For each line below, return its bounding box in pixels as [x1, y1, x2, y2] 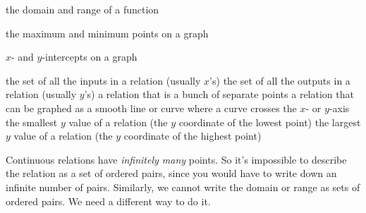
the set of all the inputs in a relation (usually [6, 73, 201, 87]
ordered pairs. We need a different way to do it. [6, 193, 211, 208]
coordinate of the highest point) [123, 128, 262, 143]
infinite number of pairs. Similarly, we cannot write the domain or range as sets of [6, 179, 360, 194]
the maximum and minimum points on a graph [6, 25, 209, 40]
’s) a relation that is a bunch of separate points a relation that [84, 87, 354, 102]
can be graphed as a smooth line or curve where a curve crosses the [6, 100, 297, 115]
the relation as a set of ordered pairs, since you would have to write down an [6, 166, 337, 181]
